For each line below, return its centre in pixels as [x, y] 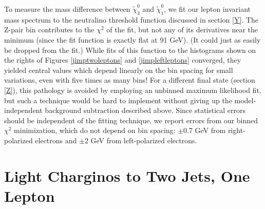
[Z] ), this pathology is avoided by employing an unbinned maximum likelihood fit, [133, 90]
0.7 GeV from [205, 130]
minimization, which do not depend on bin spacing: [95, 130]
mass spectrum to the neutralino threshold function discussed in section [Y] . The [131, 19]
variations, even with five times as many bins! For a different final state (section [130, 80]
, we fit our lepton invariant [207, 9]
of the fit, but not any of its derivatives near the [182, 30]
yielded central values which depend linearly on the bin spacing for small [119, 70]
